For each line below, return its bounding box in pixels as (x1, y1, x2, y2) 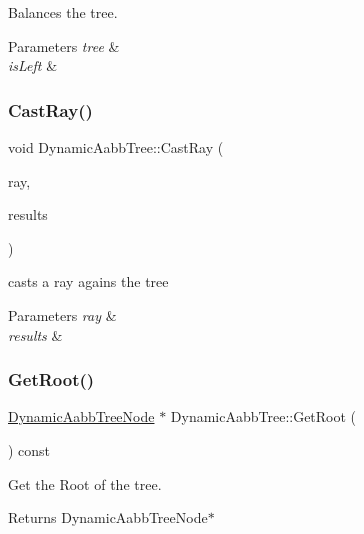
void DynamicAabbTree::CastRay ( (8, 137, 224, 157)
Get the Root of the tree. (8, 473, 162, 494)
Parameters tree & (8, 35, 120, 56)
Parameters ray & (8, 304, 117, 325)
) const (8, 439, 51, 460)
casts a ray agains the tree (8, 271, 169, 292)
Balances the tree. (8, 2, 118, 22)
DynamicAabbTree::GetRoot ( (170, 406, 357, 427)
